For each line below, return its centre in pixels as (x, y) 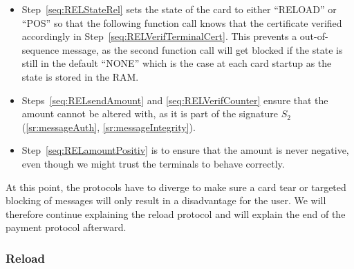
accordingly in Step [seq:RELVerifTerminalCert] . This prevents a (159, 36)
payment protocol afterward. (66, 227)
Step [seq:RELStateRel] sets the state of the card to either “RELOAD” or (179, 9)
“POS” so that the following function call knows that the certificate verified (182, 22)
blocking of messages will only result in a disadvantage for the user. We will (166, 200)
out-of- (314, 36)
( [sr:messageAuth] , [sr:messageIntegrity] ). (109, 127)
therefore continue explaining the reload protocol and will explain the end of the (176, 213)
